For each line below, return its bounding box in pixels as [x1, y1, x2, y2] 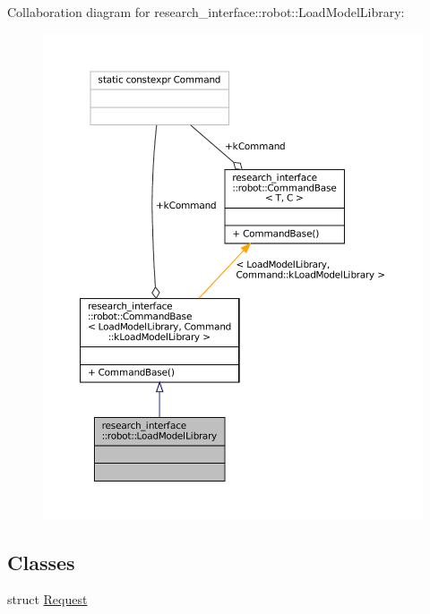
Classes [7, 548, 75, 576]
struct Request [7, 590, 88, 609]
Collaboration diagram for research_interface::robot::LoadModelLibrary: [7, 3, 405, 21]
